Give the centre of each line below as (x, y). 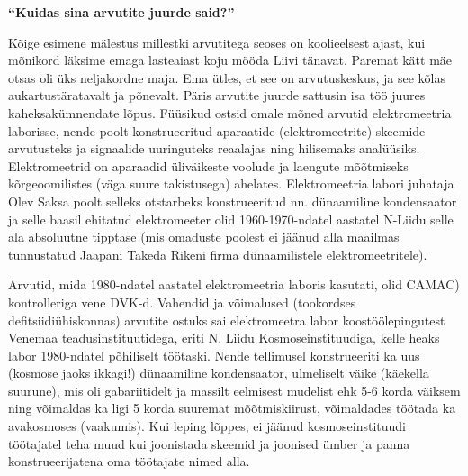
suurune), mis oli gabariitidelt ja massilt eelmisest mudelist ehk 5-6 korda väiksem (234, 390)
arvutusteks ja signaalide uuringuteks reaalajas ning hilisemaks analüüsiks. (214, 148)
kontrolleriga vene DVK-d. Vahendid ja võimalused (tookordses (182, 302)
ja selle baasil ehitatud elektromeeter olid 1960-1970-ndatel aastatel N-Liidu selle (231, 219)
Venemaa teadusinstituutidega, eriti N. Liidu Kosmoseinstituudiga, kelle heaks (224, 338)
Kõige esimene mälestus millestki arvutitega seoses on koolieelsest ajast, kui (217, 42)
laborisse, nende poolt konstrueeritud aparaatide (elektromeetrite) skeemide (217, 130)
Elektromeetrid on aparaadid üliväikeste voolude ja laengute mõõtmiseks (208, 165)
